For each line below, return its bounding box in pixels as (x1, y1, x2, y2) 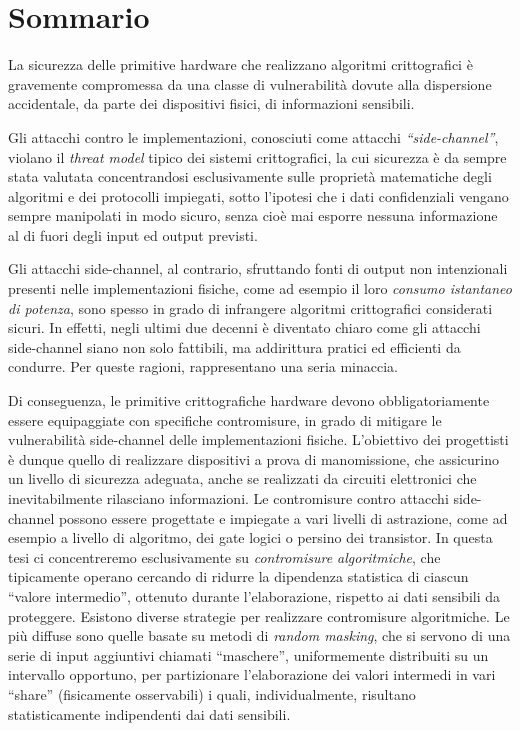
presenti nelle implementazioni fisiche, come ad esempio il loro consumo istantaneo (8, 278, 512, 299)
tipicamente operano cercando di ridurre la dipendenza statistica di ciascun (8, 566, 469, 587)
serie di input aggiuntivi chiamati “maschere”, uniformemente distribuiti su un (8, 644, 489, 665)
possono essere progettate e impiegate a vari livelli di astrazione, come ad (58, 507, 508, 528)
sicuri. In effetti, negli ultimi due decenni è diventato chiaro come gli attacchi (8, 317, 481, 338)
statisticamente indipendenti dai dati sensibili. (8, 703, 291, 724)
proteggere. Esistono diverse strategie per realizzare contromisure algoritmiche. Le (8, 605, 510, 626)
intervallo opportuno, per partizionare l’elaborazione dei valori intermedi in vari (8, 664, 496, 685)
